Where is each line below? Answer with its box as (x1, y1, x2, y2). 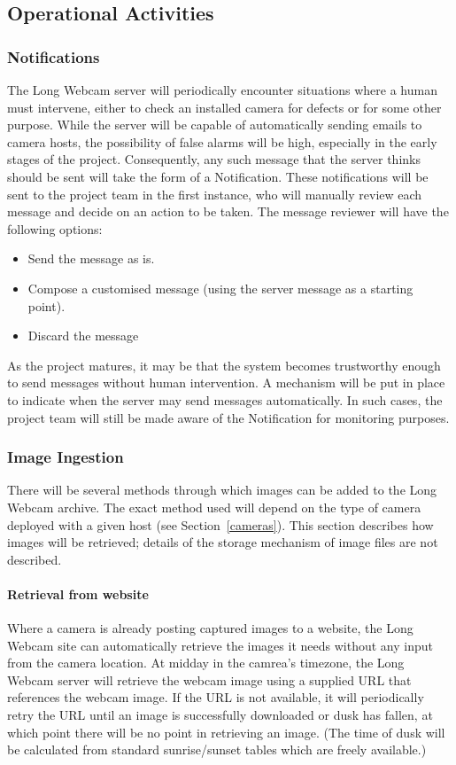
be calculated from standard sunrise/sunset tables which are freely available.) (7, 740, 427, 759)
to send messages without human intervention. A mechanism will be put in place (7, 373, 445, 392)
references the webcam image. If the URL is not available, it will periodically (7, 688, 424, 706)
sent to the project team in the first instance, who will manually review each (7, 184, 422, 203)
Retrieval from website (7, 584, 149, 603)
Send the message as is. (27, 249, 155, 268)
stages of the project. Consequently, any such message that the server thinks (7, 150, 421, 168)
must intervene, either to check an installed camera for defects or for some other (7, 98, 442, 116)
